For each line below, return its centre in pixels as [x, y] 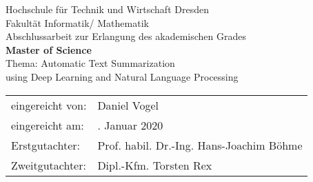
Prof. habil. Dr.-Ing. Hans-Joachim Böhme [200, 145]
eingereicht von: [49, 105]
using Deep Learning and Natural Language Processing [122, 76]
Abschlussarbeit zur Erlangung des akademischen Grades [126, 36]
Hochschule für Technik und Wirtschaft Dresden [107, 9]
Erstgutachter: [46, 145]
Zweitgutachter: [49, 165]
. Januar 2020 [130, 125]
